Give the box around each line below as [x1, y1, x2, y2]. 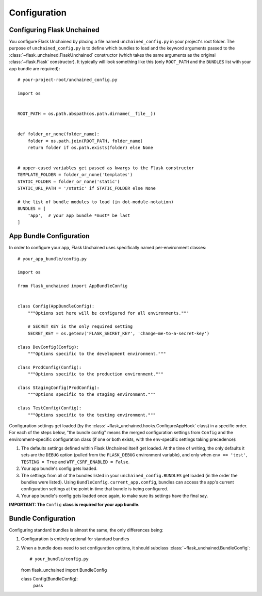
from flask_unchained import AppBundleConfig [17, 283, 128, 289]
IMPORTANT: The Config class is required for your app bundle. [9, 502, 140, 508]
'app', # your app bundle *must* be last [27, 212, 131, 218]
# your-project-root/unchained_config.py [17, 77, 117, 82]
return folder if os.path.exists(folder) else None [27, 145, 153, 150]
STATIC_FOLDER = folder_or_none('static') [17, 178, 120, 184]
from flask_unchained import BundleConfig [21, 567, 107, 573]
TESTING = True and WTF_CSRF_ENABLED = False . [21, 459, 130, 465]
